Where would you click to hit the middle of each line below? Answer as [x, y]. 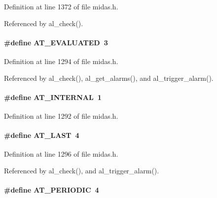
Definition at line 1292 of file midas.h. [61, 115]
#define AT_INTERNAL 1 [53, 97]
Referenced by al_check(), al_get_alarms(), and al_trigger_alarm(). [109, 78]
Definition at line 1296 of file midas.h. [61, 154]
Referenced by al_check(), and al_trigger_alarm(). [82, 170]
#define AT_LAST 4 [42, 135]
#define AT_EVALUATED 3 [56, 42]
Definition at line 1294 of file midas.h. [61, 61]
